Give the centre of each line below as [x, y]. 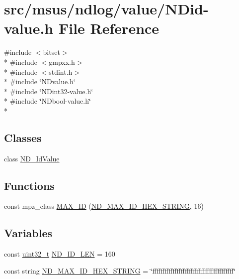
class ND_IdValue [32, 158]
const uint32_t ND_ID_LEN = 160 [60, 254]
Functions [29, 185]
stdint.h [61, 71]
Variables [28, 233]
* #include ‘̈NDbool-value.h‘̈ [47, 101]
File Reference [109, 28]
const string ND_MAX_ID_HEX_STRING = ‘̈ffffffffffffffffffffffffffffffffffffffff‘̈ [120, 270]
